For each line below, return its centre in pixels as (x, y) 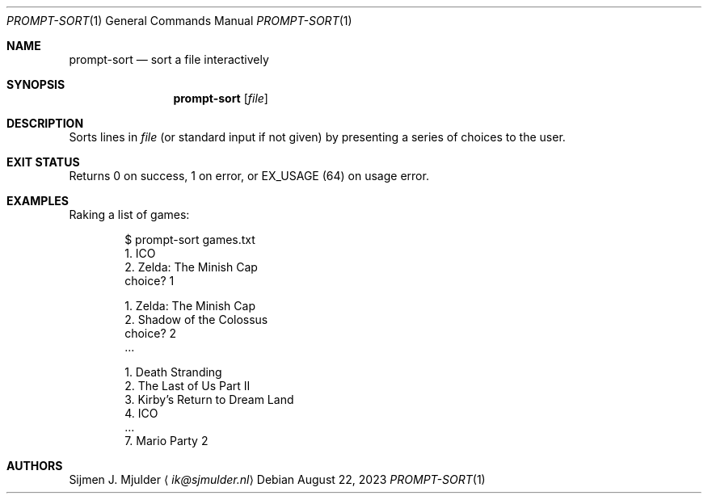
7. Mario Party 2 (166, 441)
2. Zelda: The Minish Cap (191, 267)
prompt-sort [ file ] (221, 98)
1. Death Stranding (173, 372)
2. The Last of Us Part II (188, 386)
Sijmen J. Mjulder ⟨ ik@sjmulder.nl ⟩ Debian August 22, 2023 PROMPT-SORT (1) (277, 479)
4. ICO (141, 413)
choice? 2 (151, 333)
